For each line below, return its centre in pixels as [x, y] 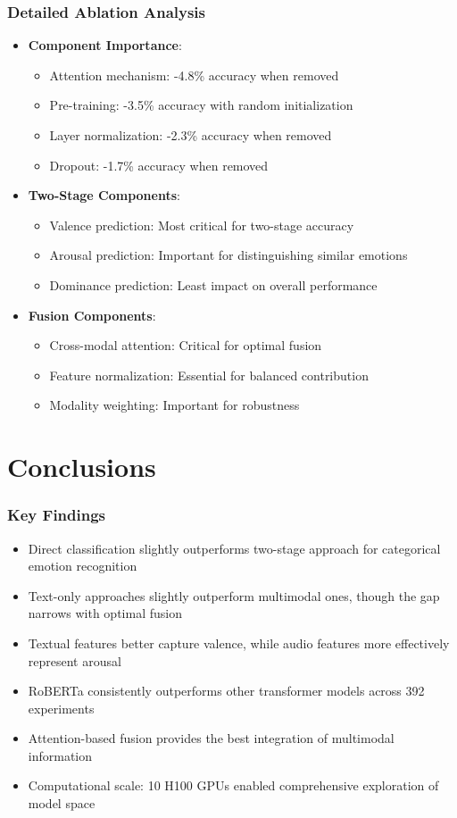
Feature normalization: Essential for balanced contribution [209, 375]
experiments [61, 708]
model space [62, 803]
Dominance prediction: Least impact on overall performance [213, 284]
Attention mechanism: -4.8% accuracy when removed [194, 75]
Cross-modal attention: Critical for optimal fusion [186, 345]
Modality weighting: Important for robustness [174, 405]
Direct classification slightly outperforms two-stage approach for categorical [234, 548]
